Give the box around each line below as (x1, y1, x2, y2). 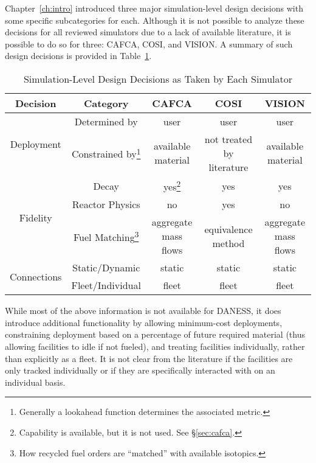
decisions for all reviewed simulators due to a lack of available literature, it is (5, 26, 291, 38)
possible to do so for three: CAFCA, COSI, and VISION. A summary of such (5, 37, 293, 50)
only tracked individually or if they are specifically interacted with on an (5, 364, 275, 377)
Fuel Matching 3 (73, 228, 139, 244)
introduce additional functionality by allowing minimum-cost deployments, (5, 316, 283, 329)
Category (83, 96, 129, 110)
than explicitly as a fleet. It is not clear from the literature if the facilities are (5, 352, 293, 364)
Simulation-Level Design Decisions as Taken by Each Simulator (23, 71, 293, 86)
